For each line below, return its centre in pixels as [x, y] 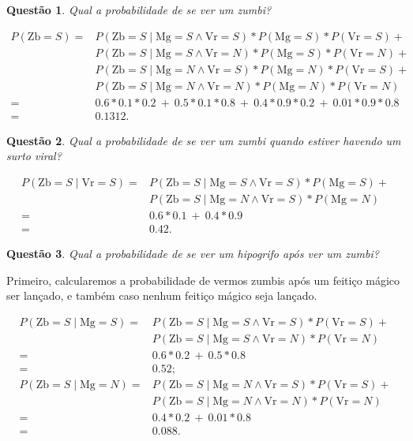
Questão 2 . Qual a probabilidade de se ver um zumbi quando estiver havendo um [204, 140]
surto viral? [34, 156]
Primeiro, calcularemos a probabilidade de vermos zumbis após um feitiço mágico [203, 280]
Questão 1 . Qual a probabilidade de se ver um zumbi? [139, 9]
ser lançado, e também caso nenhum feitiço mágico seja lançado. [162, 295]
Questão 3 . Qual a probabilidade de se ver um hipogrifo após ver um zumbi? [193, 254]
